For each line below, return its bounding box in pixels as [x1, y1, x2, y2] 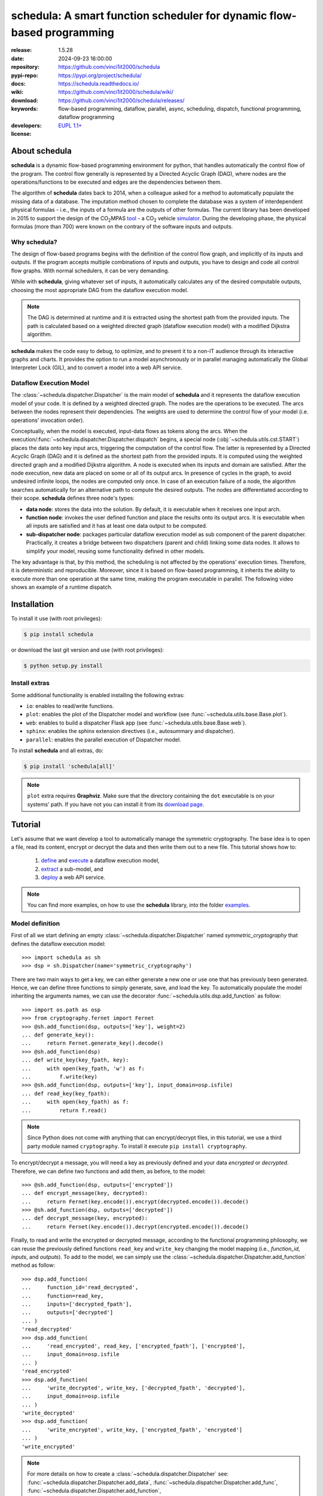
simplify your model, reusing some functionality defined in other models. [26, 548, 205, 555]
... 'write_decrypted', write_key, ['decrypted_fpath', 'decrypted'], [22, 1384, 246, 1391]
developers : [11, 121, 42, 129]
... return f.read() [22, 1107, 107, 1114]
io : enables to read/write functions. [26, 703, 114, 710]
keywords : [11, 105, 38, 112]
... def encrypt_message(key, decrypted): [22, 1190, 148, 1197]
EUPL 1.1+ [58, 121, 83, 129]
